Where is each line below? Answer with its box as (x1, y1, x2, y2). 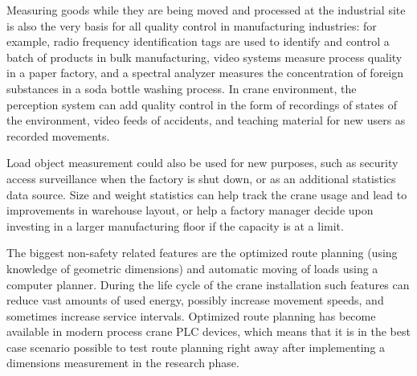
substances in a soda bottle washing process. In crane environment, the (6, 80, 357, 96)
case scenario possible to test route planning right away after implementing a (6, 338, 386, 355)
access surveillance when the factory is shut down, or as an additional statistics (6, 170, 396, 186)
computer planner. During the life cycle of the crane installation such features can (6, 276, 410, 292)
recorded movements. (6, 127, 110, 144)
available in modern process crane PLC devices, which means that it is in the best (6, 323, 411, 340)
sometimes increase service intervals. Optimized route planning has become (6, 307, 376, 324)
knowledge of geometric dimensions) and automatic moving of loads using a (6, 260, 378, 276)
